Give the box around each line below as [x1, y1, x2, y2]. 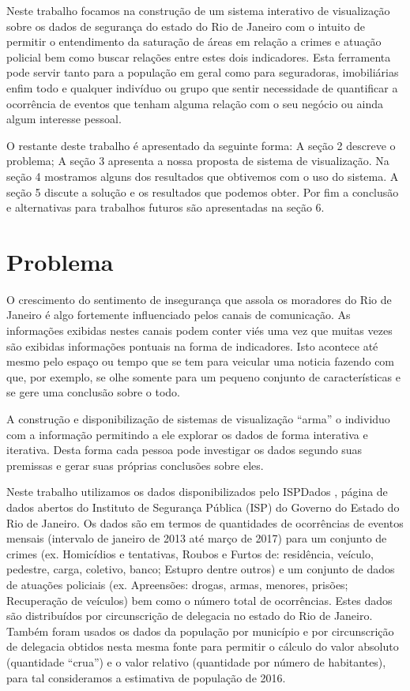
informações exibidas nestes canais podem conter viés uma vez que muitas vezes [6, 322, 393, 339]
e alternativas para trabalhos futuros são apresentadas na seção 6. [6, 199, 325, 216]
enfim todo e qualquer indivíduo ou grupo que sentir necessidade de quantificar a [6, 79, 398, 96]
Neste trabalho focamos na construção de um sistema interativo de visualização [6, 2, 390, 18]
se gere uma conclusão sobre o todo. [6, 384, 180, 400]
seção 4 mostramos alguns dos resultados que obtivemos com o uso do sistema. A [6, 167, 399, 184]
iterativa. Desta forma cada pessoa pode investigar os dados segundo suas [6, 441, 363, 458]
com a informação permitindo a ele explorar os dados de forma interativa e [6, 426, 368, 442]
